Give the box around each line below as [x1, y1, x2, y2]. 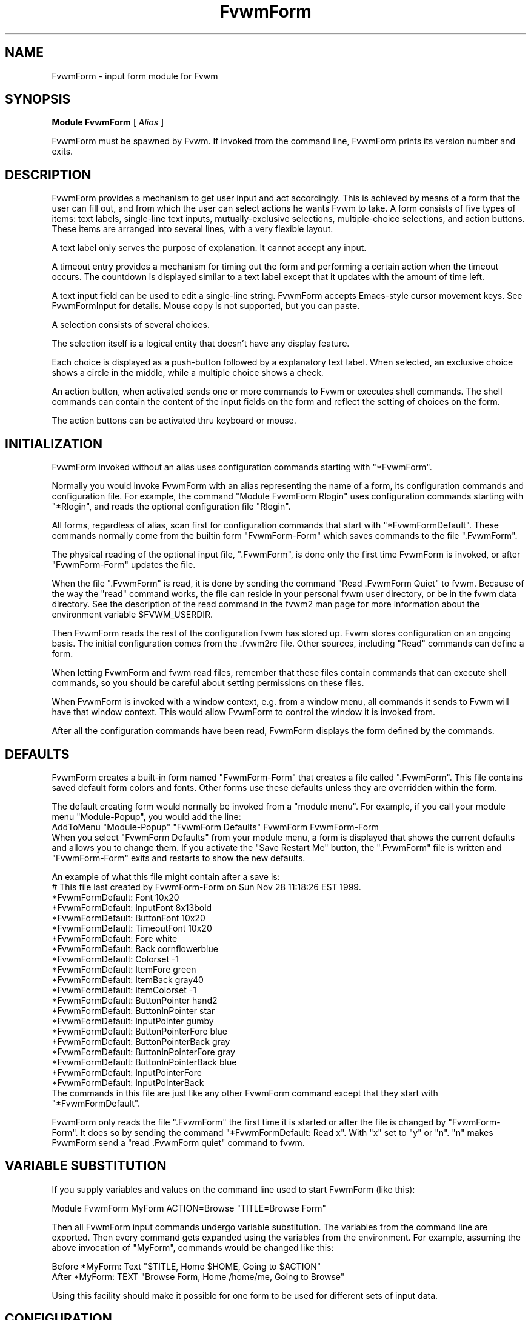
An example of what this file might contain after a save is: [52, 871, 280, 882]
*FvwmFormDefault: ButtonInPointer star [52, 1005, 215, 1016]
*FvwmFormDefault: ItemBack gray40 [52, 974, 204, 985]
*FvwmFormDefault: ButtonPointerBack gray [52, 1036, 230, 1047]
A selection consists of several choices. [52, 319, 210, 330]
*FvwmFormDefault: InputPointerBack [52, 1077, 204, 1088]
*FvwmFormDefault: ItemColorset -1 [52, 984, 196, 995]
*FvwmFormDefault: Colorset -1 [52, 953, 179, 964]
